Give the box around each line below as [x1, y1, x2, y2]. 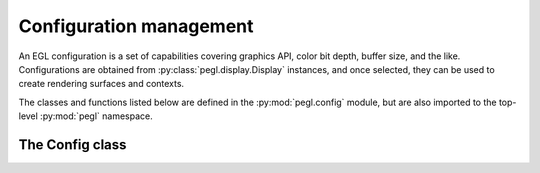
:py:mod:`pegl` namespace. [40, 110, 154, 122]
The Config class [18, 136, 127, 153]
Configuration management [18, 15, 254, 37]
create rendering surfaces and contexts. [18, 78, 185, 90]
